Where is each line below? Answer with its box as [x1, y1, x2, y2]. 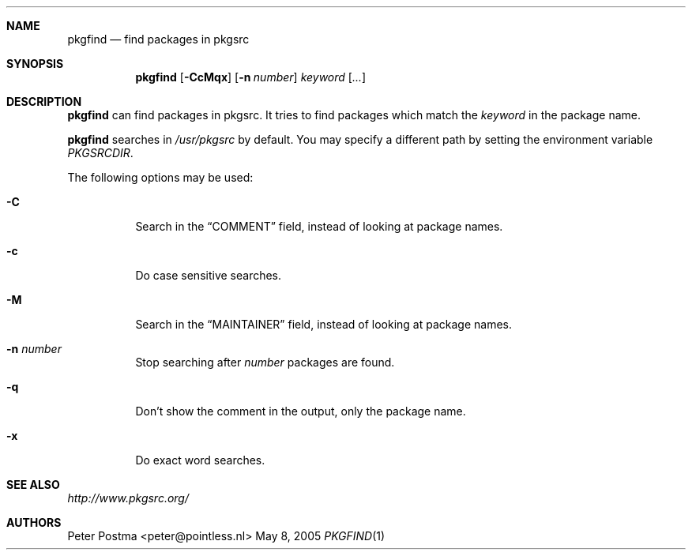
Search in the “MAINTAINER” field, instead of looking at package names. [135, 317, 513, 331]
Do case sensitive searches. [135, 269, 282, 282]
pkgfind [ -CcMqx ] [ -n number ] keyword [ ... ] [135, 70, 367, 84]
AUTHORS [6, 516, 62, 529]
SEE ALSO [6, 478, 60, 491]
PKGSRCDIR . [67, 146, 134, 160]
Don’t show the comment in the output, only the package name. [135, 404, 466, 418]
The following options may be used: [67, 171, 254, 184]
